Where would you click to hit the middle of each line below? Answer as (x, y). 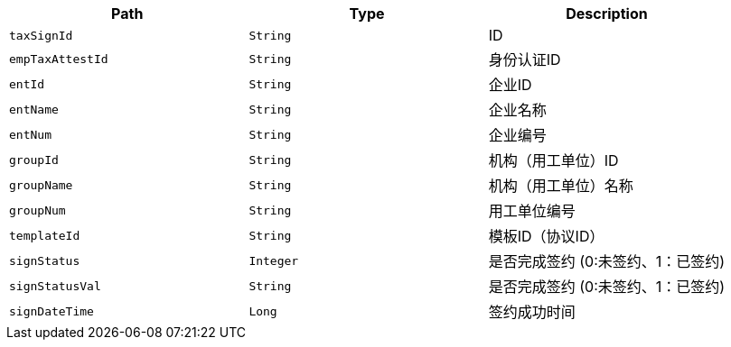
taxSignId (41, 35)
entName (34, 109)
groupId (34, 160)
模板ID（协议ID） (546, 236)
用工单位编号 (532, 211)
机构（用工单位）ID (553, 160)
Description (607, 14)
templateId (45, 235)
